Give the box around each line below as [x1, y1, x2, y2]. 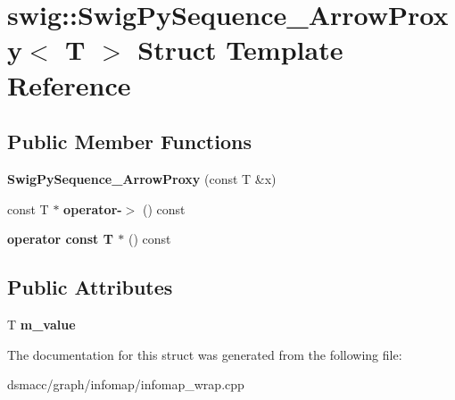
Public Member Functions [7, 128, 252, 155]
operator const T [7, 229, 113, 248]
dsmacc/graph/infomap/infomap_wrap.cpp [7, 375, 244, 394]
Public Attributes [7, 273, 173, 301]
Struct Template [137, 31, 343, 68]
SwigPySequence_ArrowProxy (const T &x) [7, 169, 277, 187]
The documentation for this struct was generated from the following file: [7, 345, 402, 363]
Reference [7, 66, 131, 103]
